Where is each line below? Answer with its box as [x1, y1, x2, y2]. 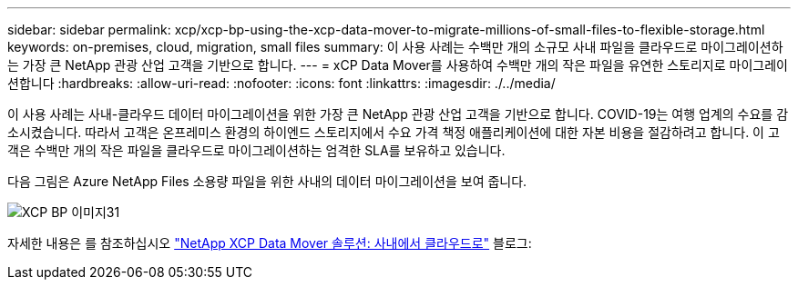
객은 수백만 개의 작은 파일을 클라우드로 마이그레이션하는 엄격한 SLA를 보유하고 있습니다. [7, 143, 506, 158]
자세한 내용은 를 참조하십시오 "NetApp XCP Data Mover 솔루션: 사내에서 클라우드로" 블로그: [7, 235, 532, 251]
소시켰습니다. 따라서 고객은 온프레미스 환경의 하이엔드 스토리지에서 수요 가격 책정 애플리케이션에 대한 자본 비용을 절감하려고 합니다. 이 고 [7, 124, 780, 140]
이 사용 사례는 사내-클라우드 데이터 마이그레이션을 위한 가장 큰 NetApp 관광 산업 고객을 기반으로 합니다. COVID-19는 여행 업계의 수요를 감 [7, 106, 789, 122]
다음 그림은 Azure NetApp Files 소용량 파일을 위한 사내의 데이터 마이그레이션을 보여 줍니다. [7, 173, 527, 189]
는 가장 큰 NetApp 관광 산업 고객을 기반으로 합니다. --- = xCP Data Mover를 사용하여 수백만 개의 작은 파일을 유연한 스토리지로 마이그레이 [7, 57, 788, 73]
